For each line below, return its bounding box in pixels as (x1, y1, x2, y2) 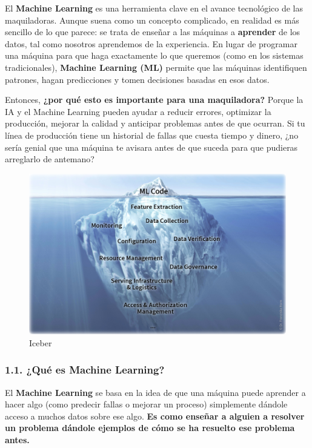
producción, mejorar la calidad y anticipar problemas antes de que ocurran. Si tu (5, 117, 305, 130)
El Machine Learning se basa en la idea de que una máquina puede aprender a (5, 386, 306, 398)
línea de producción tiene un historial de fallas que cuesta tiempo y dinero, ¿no (5, 128, 299, 141)
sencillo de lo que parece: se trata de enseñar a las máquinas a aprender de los (5, 25, 300, 38)
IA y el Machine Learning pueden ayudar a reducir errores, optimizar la (5, 105, 271, 117)
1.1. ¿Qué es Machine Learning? (5, 362, 165, 377)
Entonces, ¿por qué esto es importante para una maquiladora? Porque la (5, 93, 304, 106)
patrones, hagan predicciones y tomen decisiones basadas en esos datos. (5, 73, 270, 85)
